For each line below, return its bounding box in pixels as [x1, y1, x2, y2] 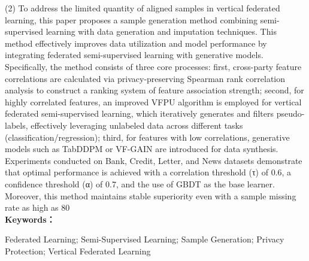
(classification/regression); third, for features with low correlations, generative [5, 130, 290, 143]
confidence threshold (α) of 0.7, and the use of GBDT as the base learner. [5, 177, 275, 190]
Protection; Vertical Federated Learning [5, 244, 151, 257]
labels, [5, 119, 28, 131]
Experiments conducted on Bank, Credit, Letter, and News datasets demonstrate [5, 154, 302, 166]
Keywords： [5, 213, 55, 225]
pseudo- [276, 107, 305, 120]
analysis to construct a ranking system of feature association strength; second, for [5, 84, 304, 96]
